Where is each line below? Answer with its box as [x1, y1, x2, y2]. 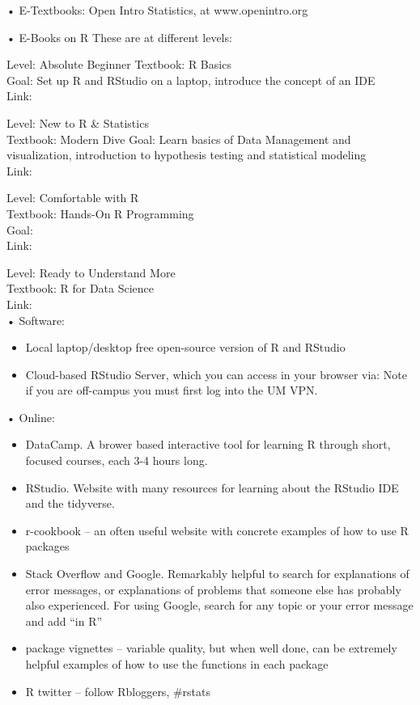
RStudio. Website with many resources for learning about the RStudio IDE [25, 479, 399, 496]
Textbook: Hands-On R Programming [6, 205, 194, 222]
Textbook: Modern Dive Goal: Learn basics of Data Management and [6, 130, 351, 147]
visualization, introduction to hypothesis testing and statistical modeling [6, 146, 367, 163]
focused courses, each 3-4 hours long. [25, 452, 208, 469]
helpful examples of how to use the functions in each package [25, 656, 329, 672]
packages [25, 538, 70, 555]
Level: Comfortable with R [6, 189, 139, 206]
